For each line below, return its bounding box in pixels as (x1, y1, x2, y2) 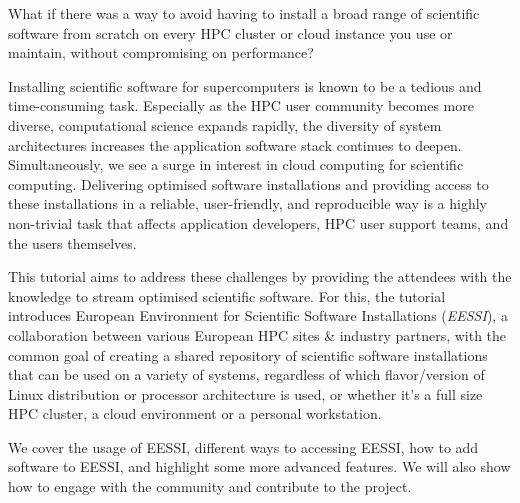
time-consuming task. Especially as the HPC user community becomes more (8, 95, 474, 116)
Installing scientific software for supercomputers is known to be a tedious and (8, 75, 482, 96)
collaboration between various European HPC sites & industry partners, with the (8, 324, 507, 345)
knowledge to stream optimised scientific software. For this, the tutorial (8, 285, 446, 306)
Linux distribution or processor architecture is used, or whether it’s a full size (8, 383, 483, 404)
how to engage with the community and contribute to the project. (8, 476, 412, 497)
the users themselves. (8, 232, 137, 253)
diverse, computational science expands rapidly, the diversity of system (8, 114, 442, 135)
